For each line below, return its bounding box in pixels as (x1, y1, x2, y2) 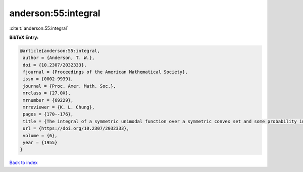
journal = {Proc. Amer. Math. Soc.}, (23, 83, 116, 89)
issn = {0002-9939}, (23, 76, 74, 82)
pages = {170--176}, (23, 111, 74, 117)
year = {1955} (23, 140, 58, 145)
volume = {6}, (23, 133, 58, 138)
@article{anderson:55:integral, (20, 48, 100, 53)
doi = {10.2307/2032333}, (23, 62, 87, 68)
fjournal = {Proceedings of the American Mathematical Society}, (23, 69, 188, 75)
